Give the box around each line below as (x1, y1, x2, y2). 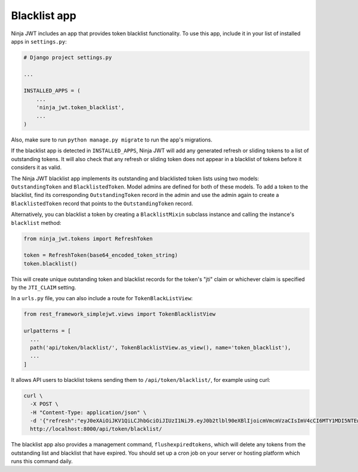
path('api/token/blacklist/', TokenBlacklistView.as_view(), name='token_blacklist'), (30, 344, 292, 351)
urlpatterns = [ (23, 328, 72, 334)
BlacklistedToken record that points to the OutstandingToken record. (11, 200, 193, 207)
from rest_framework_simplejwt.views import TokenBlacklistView (23, 311, 216, 317)
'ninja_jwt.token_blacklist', (36, 104, 125, 111)
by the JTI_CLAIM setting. (11, 284, 76, 291)
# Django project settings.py (23, 54, 112, 61)
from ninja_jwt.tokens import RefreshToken (23, 235, 153, 242)
